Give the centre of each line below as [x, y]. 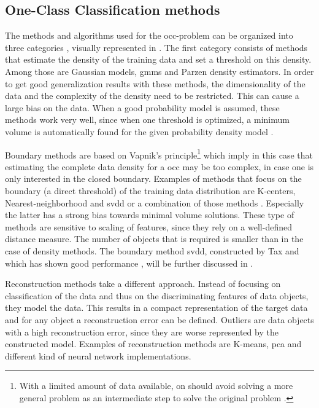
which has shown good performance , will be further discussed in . [129, 263]
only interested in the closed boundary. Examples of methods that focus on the [153, 178]
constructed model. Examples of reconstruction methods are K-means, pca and [153, 344]
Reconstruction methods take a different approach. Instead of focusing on [143, 284]
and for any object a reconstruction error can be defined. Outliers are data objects [159, 319]
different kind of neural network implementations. [98, 355]
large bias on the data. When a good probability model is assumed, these [142, 107]
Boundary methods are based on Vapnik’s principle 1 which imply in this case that [159, 154]
